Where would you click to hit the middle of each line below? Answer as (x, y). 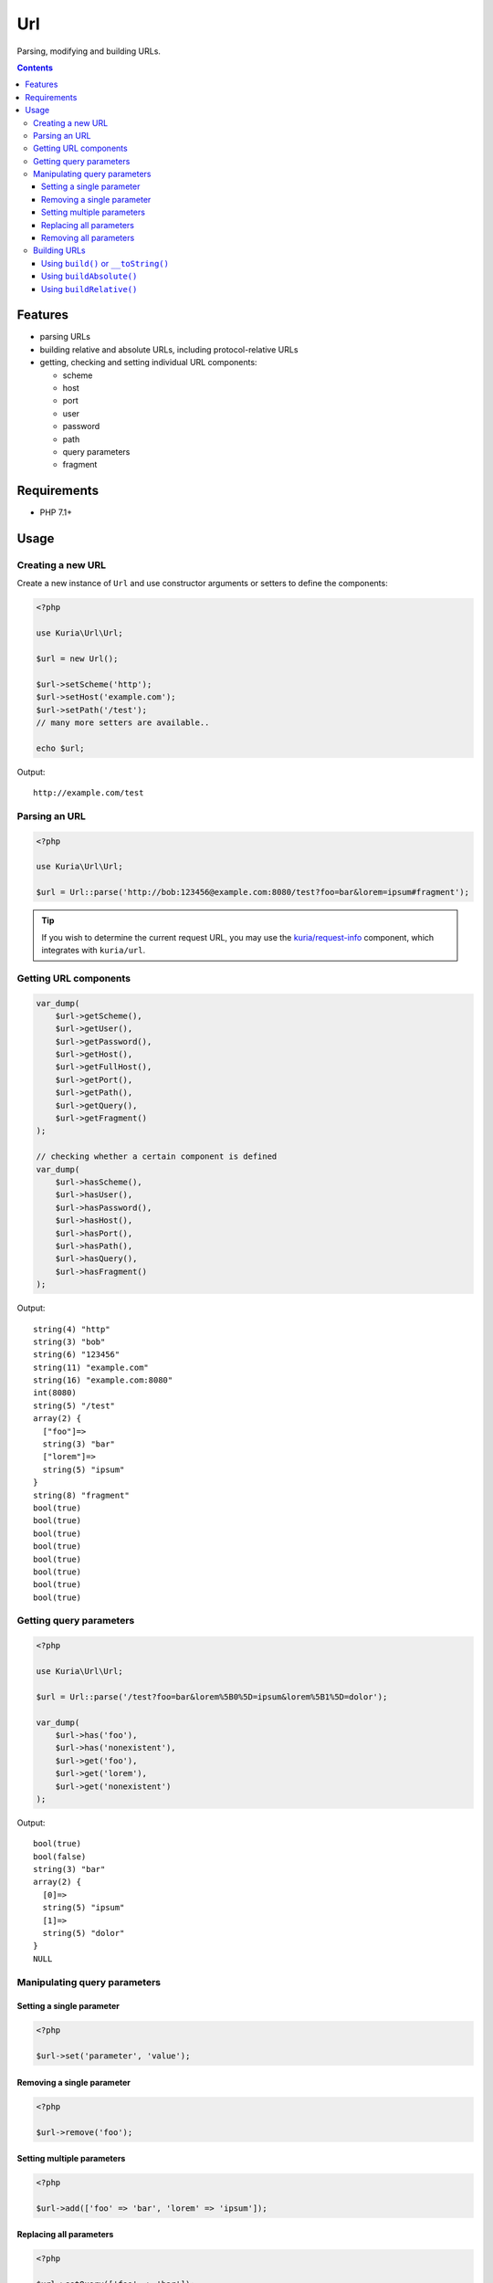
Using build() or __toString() (105, 263)
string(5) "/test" (74, 1405)
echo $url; (60, 748)
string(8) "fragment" (81, 1495)
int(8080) (55, 1393)
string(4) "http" (72, 1329)
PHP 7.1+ (56, 512)
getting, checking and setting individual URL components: (148, 363)
